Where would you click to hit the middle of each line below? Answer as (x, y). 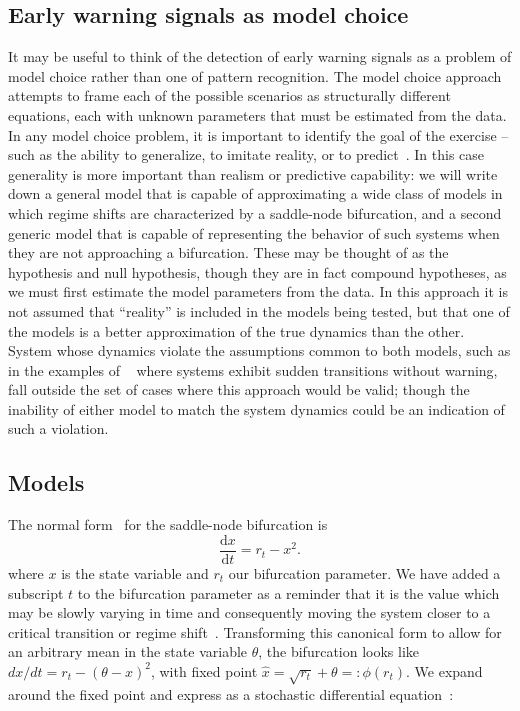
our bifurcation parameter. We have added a (364, 572)
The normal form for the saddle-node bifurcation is (168, 524)
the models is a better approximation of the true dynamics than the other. (236, 330)
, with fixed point (204, 670)
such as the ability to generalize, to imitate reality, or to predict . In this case (246, 154)
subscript (36, 592)
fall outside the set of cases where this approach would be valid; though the (239, 389)
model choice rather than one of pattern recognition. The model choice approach (255, 75)
